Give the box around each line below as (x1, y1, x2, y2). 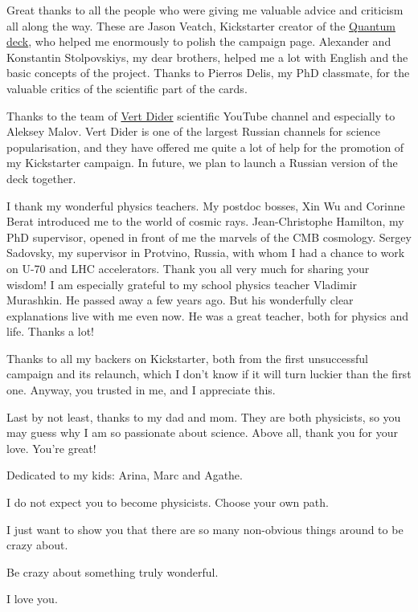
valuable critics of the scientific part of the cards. (6, 80, 248, 96)
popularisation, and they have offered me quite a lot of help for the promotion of (6, 138, 404, 155)
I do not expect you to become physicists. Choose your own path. (6, 494, 329, 511)
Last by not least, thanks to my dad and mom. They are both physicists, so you (6, 408, 401, 425)
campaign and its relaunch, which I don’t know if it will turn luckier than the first (6, 365, 412, 382)
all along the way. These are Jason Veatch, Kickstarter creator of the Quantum (6, 17, 395, 34)
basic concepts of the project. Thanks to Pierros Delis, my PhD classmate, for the (6, 64, 410, 81)
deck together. (6, 169, 76, 186)
